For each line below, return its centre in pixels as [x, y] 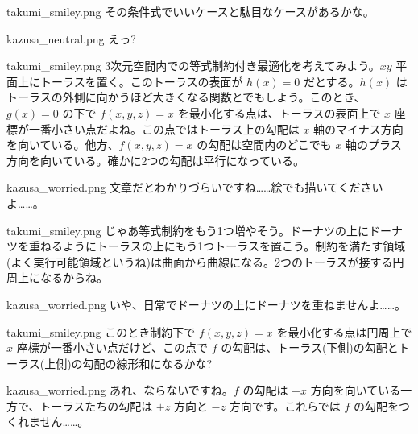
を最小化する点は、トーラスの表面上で [279, 112]
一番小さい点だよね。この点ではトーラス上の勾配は [164, 128]
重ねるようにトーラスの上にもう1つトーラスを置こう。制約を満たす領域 [217, 246]
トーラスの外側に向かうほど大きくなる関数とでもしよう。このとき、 [186, 97]
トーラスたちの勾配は [96, 405]
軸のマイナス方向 [358, 128]
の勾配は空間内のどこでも [264, 145]
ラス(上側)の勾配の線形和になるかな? [115, 363]
